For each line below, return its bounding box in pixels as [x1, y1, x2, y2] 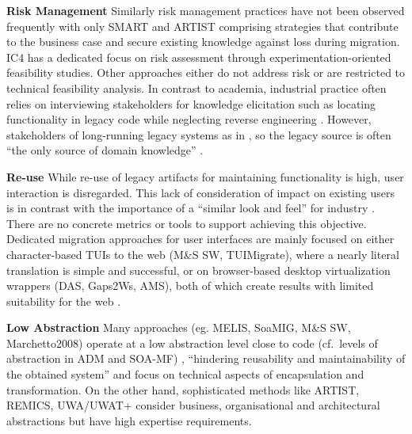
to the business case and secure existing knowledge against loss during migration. [6, 33, 400, 50]
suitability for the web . [6, 292, 121, 309]
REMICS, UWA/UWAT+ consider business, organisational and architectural [6, 397, 380, 413]
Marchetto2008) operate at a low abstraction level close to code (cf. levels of [6, 334, 378, 351]
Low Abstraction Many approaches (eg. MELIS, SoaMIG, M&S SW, [6, 319, 351, 336]
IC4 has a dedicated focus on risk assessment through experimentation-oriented [6, 48, 391, 65]
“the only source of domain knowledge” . [6, 142, 204, 158]
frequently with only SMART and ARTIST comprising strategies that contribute [6, 17, 399, 34]
